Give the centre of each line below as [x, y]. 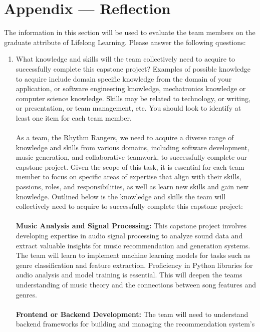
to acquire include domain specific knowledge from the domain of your [124, 78]
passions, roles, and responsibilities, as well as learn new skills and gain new [132, 187]
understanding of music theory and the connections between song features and [136, 284]
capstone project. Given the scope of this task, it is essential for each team [130, 167]
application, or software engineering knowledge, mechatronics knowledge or [131, 88]
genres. [26, 294]
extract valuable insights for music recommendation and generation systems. [133, 245]
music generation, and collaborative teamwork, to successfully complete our [132, 157]
